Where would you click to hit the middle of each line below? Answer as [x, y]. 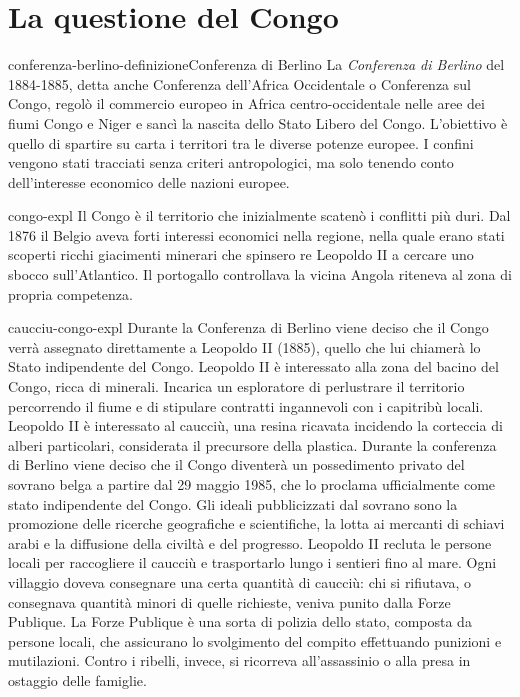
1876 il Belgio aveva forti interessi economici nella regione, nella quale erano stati [256, 234]
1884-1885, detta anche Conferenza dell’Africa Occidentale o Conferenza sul [239, 83]
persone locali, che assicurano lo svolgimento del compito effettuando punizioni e [255, 640]
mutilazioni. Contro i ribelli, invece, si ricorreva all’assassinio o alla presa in [239, 660]
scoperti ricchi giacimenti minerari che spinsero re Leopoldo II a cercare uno [241, 254]
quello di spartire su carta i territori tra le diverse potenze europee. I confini [241, 142]
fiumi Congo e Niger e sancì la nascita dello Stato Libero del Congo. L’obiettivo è [258, 122]
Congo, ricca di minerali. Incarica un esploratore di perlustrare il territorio [236, 386]
